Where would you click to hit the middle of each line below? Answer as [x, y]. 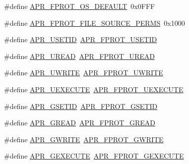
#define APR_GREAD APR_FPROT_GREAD [80, 123]
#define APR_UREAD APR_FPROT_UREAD [79, 56]
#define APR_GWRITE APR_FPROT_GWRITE [84, 139]
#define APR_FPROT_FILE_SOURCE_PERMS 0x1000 [94, 23]
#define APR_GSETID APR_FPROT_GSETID [81, 106]
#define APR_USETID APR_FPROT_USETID [81, 39]
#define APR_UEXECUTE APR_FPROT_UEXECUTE [94, 89]
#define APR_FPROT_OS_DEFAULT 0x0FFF [80, 6]
